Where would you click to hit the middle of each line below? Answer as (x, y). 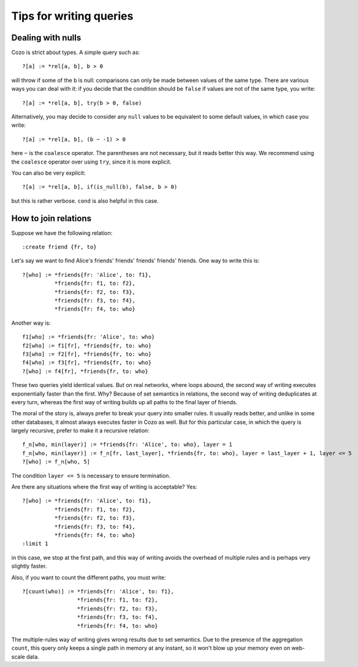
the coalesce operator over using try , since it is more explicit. (91, 162)
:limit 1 (35, 544)
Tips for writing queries (72, 16)
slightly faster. (29, 566)
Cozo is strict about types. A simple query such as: (76, 53)
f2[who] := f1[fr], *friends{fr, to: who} (87, 345)
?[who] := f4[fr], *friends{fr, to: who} (85, 371)
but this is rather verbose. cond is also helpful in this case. (85, 201)
